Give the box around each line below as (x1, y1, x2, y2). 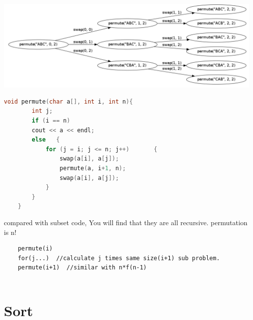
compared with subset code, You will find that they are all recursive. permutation (4, 217, 248, 227)
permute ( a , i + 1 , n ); (59, 165, 126, 172)
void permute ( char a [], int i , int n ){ (4, 98, 133, 105)
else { (32, 136, 60, 143)
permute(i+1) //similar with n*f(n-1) (18, 264, 147, 271)
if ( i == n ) (32, 117, 71, 124)
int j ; (32, 107, 53, 115)
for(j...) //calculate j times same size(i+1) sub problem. (18, 254, 220, 262)
